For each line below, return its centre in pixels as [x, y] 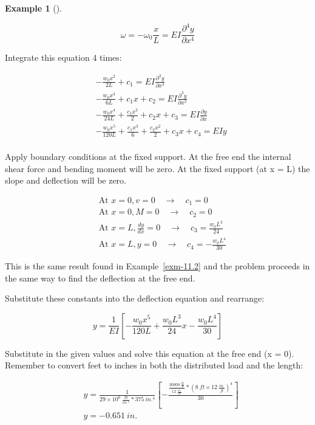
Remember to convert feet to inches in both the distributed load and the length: [154, 365]
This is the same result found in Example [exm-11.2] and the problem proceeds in [157, 265]
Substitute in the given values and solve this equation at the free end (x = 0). [150, 353]
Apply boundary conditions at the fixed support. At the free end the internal [148, 156]
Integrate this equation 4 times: [63, 57]
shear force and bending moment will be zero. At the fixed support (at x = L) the [157, 168]
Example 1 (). [33, 8]
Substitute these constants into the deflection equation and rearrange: [135, 298]
